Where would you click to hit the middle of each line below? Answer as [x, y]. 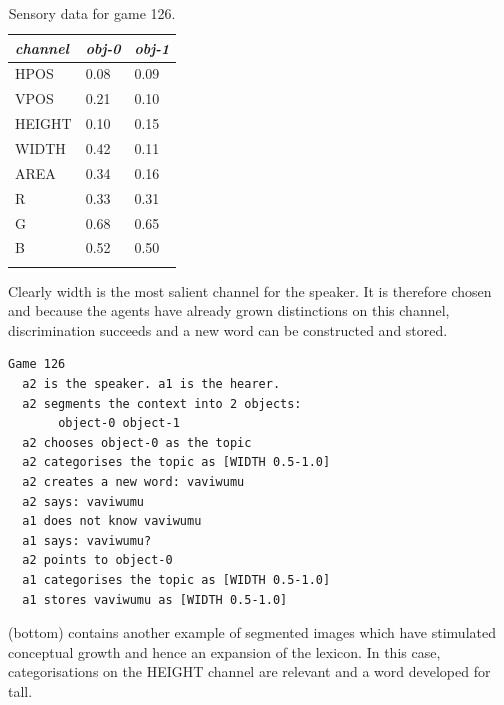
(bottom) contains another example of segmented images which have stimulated [252, 632]
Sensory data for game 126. [92, 13]
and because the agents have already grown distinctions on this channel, [229, 310]
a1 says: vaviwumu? [87, 540]
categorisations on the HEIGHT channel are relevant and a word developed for [249, 671]
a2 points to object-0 [97, 560]
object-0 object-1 [119, 423]
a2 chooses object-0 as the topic [137, 442]
